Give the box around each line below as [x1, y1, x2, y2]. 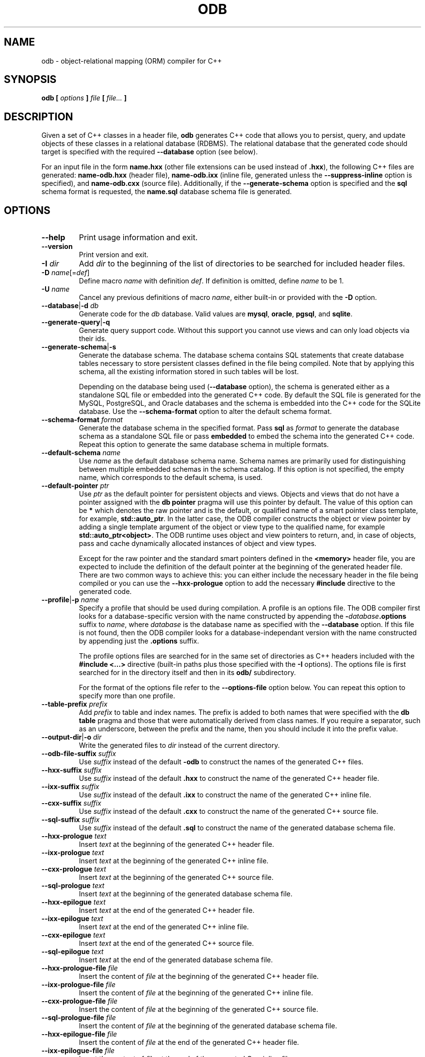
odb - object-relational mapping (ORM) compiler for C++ [41, 56, 222, 65]
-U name [41, 285, 70, 294]
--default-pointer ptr [41, 481, 109, 490]
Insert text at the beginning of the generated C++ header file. [79, 840, 274, 849]
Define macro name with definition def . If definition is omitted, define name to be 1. [79, 277, 344, 285]
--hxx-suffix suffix [41, 766, 102, 775]
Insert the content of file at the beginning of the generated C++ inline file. [79, 989, 313, 997]
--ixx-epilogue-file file [41, 1046, 115, 1055]
